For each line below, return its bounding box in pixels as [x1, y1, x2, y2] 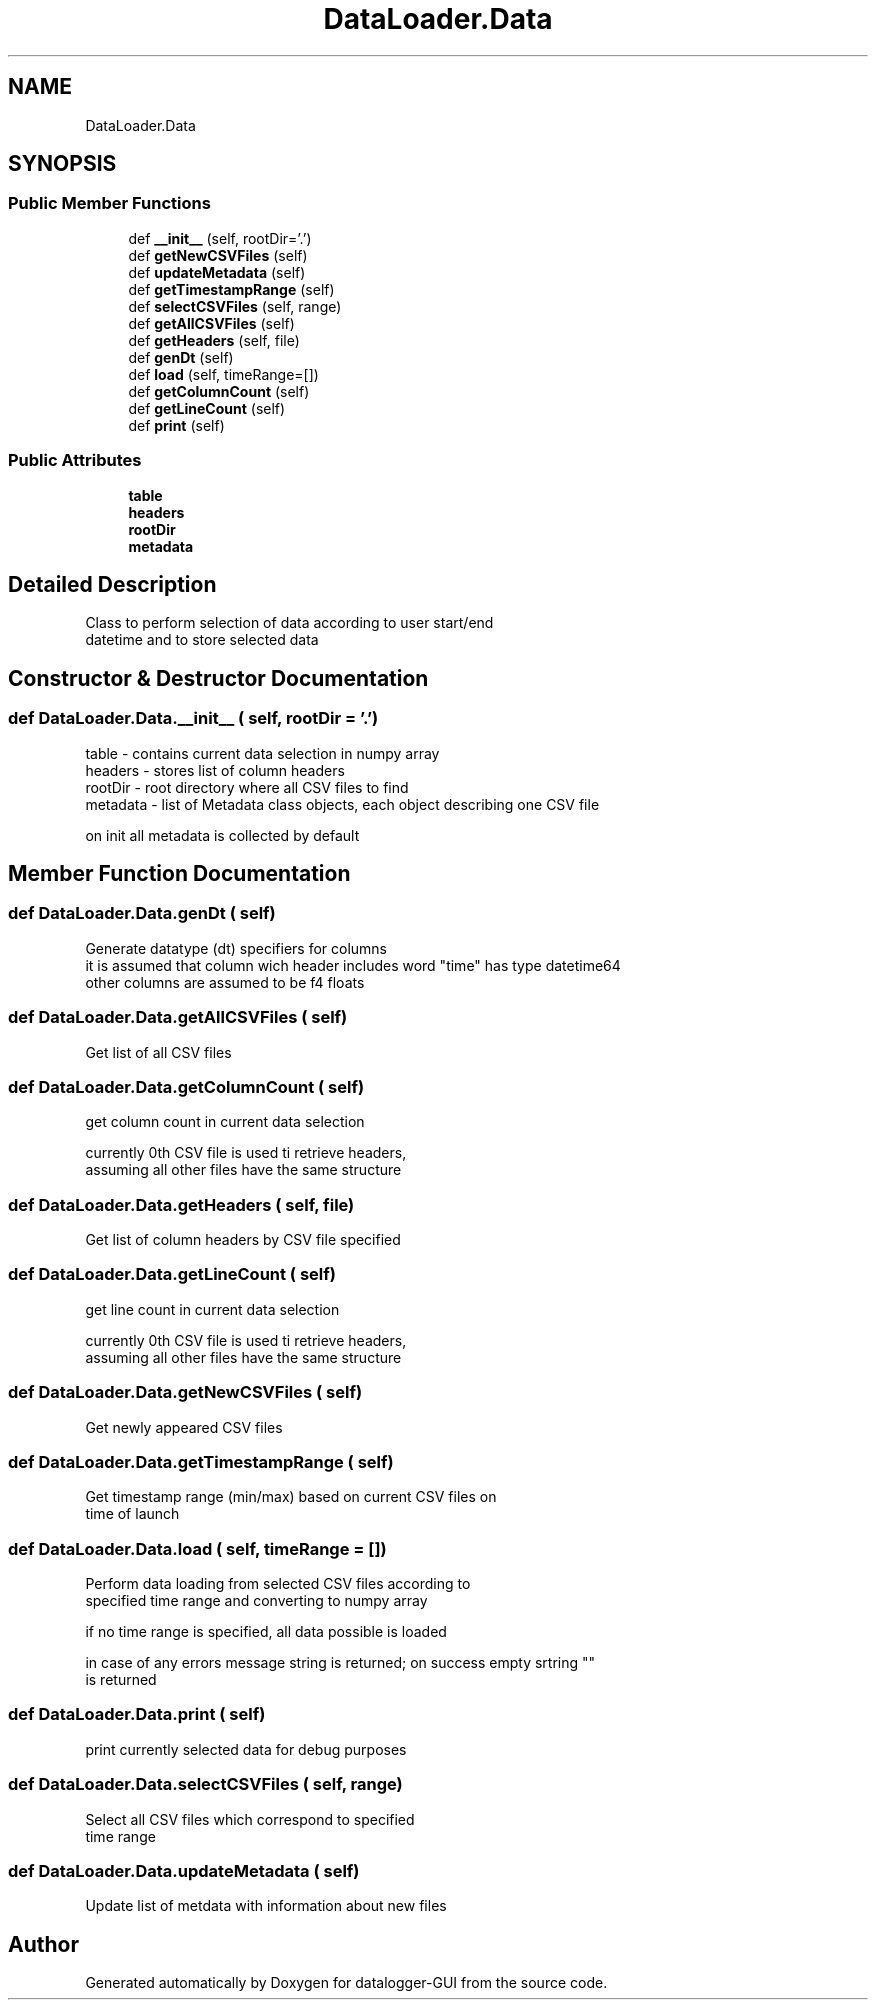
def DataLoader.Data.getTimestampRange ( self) [8, 1451, 394, 1472]
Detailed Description [8, 571, 217, 597]
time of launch [85, 1505, 180, 1523]
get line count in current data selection [85, 1300, 340, 1318]
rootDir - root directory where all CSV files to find [85, 778, 409, 796]
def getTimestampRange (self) [128, 280, 335, 298]
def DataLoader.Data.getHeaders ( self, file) [8, 1194, 355, 1215]
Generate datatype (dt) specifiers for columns [85, 939, 387, 957]
